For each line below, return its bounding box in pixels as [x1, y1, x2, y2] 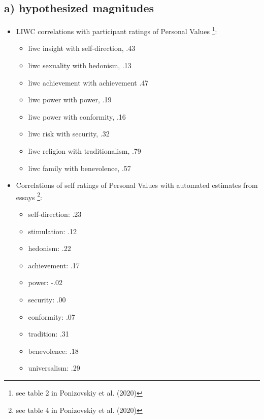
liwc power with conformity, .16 [28, 111, 126, 122]
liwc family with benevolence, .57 [28, 162, 131, 173]
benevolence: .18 [28, 345, 79, 356]
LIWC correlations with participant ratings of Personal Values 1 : [16, 24, 217, 36]
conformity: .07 [28, 311, 75, 322]
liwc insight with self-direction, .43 [28, 43, 136, 53]
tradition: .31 [28, 328, 69, 339]
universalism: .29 [28, 362, 80, 373]
